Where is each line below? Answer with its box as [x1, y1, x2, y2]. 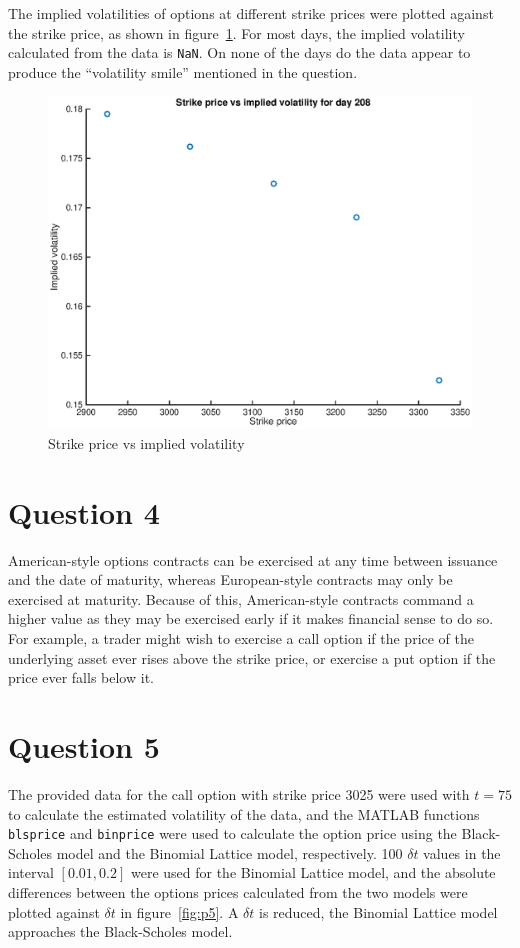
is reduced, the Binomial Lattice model [259, 901, 498, 922]
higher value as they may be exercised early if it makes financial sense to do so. [8, 608, 494, 629]
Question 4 [8, 491, 160, 532]
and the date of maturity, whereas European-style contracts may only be [8, 569, 453, 590]
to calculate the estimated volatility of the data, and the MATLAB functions [8, 803, 480, 824]
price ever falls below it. [8, 667, 154, 688]
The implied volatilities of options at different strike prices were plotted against [8, 3, 494, 23]
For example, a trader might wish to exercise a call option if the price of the [8, 628, 475, 649]
